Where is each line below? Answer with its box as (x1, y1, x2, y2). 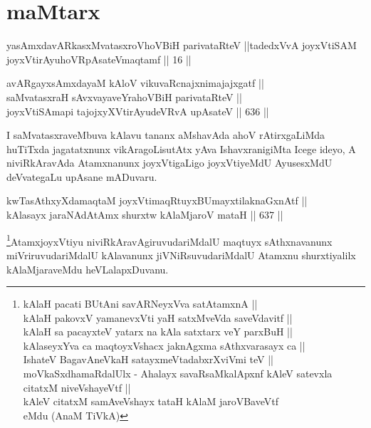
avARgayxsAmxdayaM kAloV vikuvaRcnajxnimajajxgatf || (6, 75, 264, 90)
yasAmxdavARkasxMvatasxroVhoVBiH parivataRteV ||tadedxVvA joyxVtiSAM (6, 38, 357, 53)
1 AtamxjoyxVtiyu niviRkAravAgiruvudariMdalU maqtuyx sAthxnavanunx (6, 231, 333, 249)
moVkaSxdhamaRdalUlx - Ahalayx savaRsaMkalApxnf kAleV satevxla (23, 366, 333, 381)
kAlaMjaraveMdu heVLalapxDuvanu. (6, 261, 169, 276)
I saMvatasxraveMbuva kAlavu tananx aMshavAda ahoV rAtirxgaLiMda (6, 127, 325, 142)
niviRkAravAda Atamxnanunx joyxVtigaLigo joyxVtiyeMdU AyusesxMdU (6, 155, 333, 170)
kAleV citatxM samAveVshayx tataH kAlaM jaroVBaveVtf (23, 394, 278, 409)
